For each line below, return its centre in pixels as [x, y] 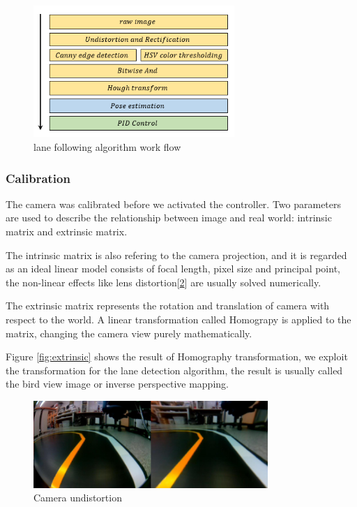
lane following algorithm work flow [107, 147]
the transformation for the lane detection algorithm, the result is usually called [174, 370]
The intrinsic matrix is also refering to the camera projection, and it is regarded [176, 255]
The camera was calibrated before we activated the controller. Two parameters [174, 204]
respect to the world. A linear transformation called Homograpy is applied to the [178, 319]
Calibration [38, 178]
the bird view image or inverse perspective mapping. [117, 384]
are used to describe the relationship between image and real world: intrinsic [169, 218]
